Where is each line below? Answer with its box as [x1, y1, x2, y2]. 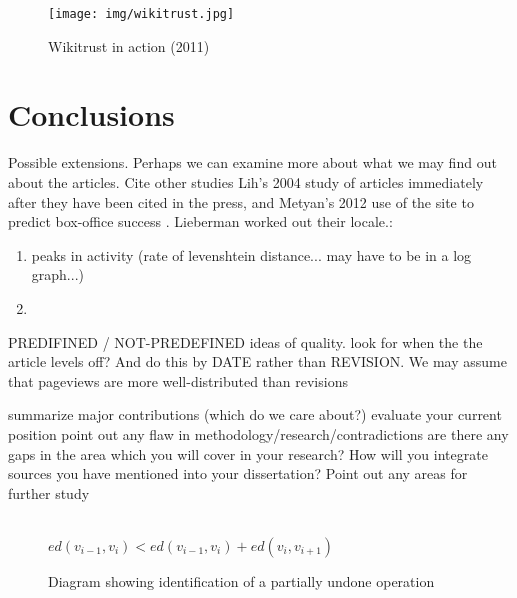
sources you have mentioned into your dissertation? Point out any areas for [8, 463, 468, 484]
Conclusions [8, 94, 175, 135]
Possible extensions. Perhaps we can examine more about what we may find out [8, 152, 497, 173]
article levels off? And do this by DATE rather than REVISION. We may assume [8, 351, 507, 372]
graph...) [31, 264, 84, 285]
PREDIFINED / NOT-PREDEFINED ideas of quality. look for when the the [8, 331, 483, 352]
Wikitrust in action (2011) [48, 35, 210, 56]
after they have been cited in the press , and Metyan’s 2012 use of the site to [8, 191, 474, 212]
